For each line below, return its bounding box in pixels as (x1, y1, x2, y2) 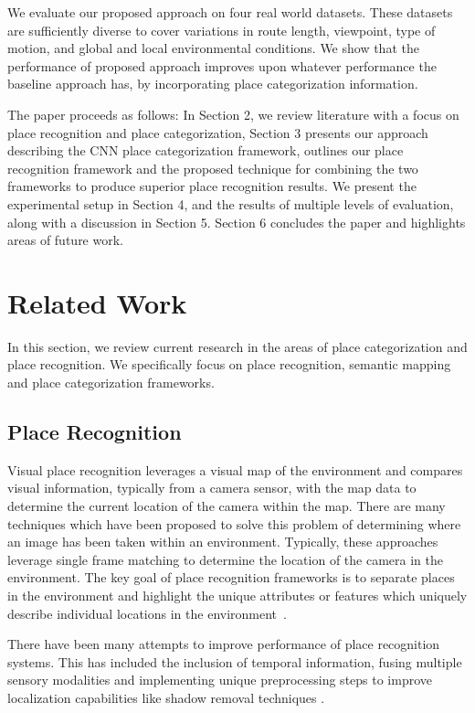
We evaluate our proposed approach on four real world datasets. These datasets (7, 3, 453, 21)
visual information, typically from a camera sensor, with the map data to (7, 478, 417, 497)
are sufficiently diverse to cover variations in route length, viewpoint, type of (7, 20, 436, 39)
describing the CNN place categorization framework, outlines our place (7, 141, 404, 160)
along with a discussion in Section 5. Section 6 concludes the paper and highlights (7, 212, 466, 231)
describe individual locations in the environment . (7, 603, 287, 623)
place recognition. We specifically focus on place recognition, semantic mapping (7, 355, 451, 374)
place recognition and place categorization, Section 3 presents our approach (7, 122, 428, 142)
